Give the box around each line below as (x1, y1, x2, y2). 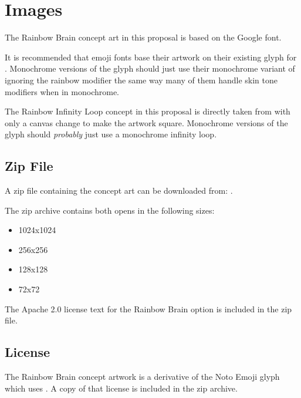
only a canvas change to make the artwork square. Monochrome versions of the (5, 116, 288, 129)
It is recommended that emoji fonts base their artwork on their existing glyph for (5, 50, 297, 63)
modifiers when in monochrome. (5, 85, 119, 97)
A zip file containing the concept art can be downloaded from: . (5, 184, 233, 197)
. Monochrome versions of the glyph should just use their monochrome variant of (5, 62, 295, 75)
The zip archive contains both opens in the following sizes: (5, 204, 215, 216)
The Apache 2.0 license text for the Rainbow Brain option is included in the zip (5, 302, 292, 315)
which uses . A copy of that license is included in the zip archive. (5, 382, 238, 394)
